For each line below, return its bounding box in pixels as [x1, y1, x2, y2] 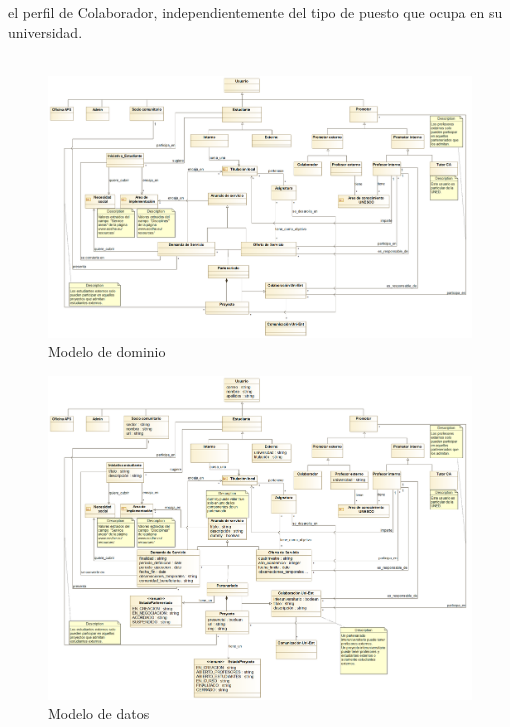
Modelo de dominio [48, 341, 166, 362]
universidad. [8, 21, 83, 42]
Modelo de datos [48, 703, 150, 724]
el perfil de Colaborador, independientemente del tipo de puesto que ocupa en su [8, 2, 503, 22]
